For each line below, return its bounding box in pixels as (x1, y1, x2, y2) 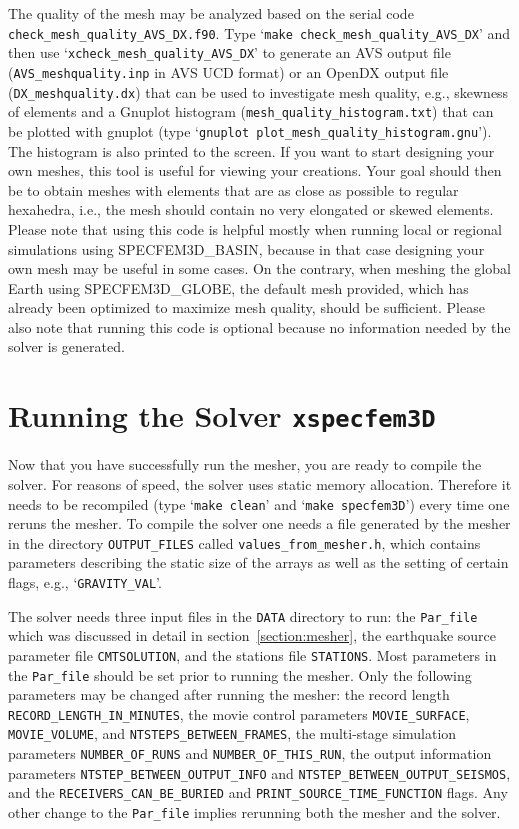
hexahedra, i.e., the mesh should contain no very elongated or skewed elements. (8, 199, 494, 220)
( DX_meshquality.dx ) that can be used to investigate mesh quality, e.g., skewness (8, 81, 509, 102)
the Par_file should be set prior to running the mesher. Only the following (8, 664, 472, 685)
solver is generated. (8, 336, 125, 357)
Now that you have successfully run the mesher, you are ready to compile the (8, 454, 482, 475)
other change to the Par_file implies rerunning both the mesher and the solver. (8, 802, 501, 823)
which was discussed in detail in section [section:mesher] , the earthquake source (8, 625, 496, 646)
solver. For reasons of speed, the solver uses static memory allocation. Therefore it (8, 473, 512, 494)
